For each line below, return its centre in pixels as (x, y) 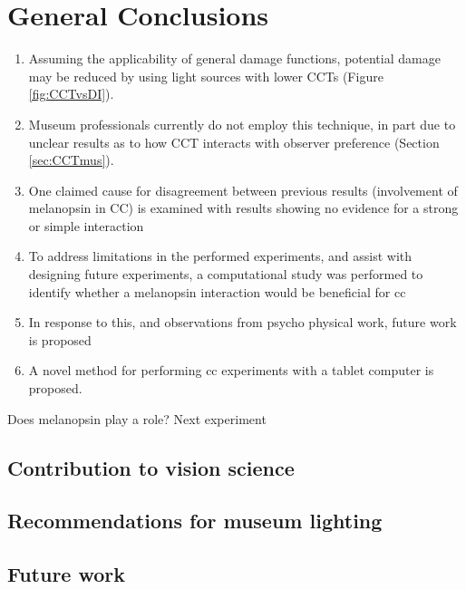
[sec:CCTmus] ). (71, 160)
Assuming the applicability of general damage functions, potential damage (234, 58)
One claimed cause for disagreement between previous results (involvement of (243, 190)
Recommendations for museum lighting (195, 521)
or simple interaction (86, 225)
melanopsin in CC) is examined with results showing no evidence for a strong (243, 208)
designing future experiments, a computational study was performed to (226, 274)
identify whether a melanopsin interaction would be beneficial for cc (217, 291)
